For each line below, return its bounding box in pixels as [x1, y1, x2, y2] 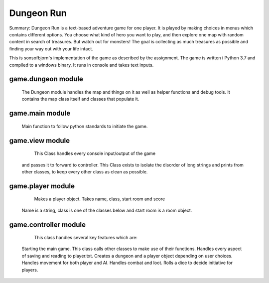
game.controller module [9, 220, 86, 229]
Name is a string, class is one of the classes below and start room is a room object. [21, 207, 192, 213]
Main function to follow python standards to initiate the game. [21, 123, 148, 129]
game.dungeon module [9, 75, 83, 83]
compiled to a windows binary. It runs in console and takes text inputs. [9, 62, 154, 68]
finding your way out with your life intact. [9, 45, 93, 52]
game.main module [9, 109, 71, 118]
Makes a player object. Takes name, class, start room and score [34, 196, 165, 202]
